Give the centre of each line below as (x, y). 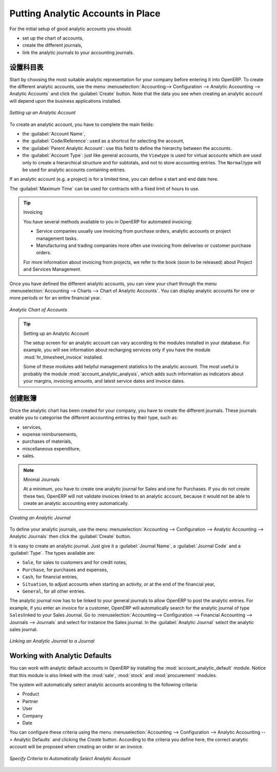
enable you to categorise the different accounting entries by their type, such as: (94, 418)
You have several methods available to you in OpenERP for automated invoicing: (108, 221)
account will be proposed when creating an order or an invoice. (76, 747)
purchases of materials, (47, 441)
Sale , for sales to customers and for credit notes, (75, 562)
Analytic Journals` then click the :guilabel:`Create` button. (70, 536)
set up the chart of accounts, (53, 38)
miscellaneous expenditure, (51, 448)
